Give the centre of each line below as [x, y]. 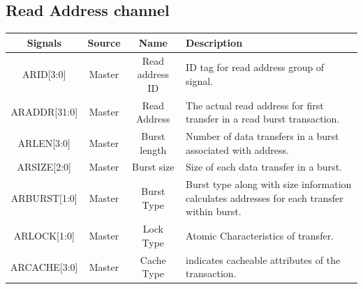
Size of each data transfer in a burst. [264, 167]
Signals [44, 42]
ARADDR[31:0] [44, 112]
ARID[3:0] [44, 74]
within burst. [214, 211]
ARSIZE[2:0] [44, 167]
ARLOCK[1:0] [44, 236]
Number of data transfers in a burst [262, 136]
